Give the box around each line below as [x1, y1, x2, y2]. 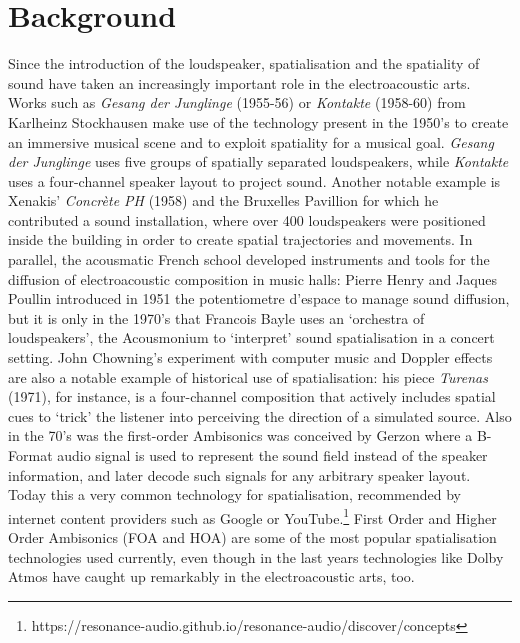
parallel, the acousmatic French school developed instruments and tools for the [8, 249, 490, 270]
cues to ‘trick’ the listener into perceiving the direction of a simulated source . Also [8, 405, 512, 426]
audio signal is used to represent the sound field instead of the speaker [57, 445, 488, 465]
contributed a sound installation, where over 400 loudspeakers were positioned [8, 209, 486, 230]
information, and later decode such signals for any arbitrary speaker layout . [8, 464, 471, 485]
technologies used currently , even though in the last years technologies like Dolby [8, 546, 504, 567]
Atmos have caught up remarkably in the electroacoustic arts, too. [8, 566, 415, 587]
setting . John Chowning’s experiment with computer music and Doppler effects [8, 347, 493, 368]
